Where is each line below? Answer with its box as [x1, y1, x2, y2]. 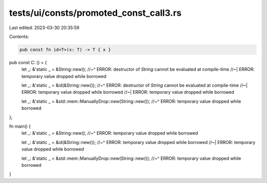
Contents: [9, 34, 29, 39]
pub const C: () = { [9, 59, 47, 65]
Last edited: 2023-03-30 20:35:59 [9, 25, 80, 31]
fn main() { [9, 123, 31, 129]
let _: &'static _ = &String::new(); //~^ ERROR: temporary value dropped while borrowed [21, 130, 198, 136]
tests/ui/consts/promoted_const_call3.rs [9, 7, 182, 18]
